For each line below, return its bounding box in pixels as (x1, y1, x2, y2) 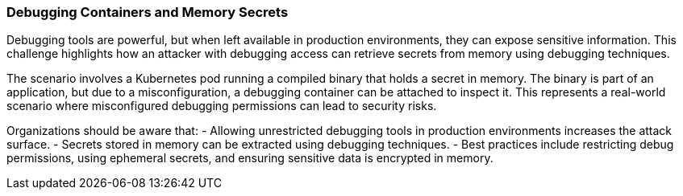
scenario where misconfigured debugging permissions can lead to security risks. (6, 99, 437, 113)
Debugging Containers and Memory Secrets (6, 4, 289, 20)
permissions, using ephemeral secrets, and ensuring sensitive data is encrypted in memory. (6, 151, 494, 165)
